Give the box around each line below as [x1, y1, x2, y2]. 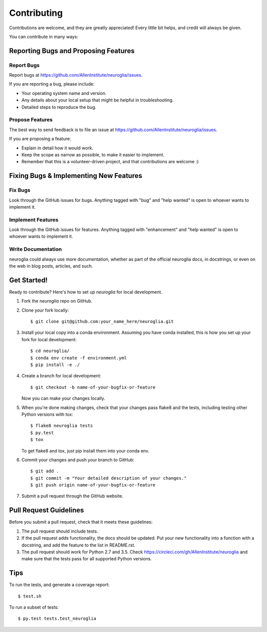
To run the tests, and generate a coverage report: [9, 582, 110, 588]
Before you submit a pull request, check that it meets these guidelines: [9, 519, 153, 525]
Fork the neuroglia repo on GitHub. [21, 298, 92, 304]
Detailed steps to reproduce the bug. [21, 104, 96, 110]
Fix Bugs [9, 187, 31, 194]
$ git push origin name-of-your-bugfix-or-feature [30, 482, 156, 488]
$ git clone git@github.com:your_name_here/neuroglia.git [30, 319, 174, 324]
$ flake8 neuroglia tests [30, 423, 93, 429]
